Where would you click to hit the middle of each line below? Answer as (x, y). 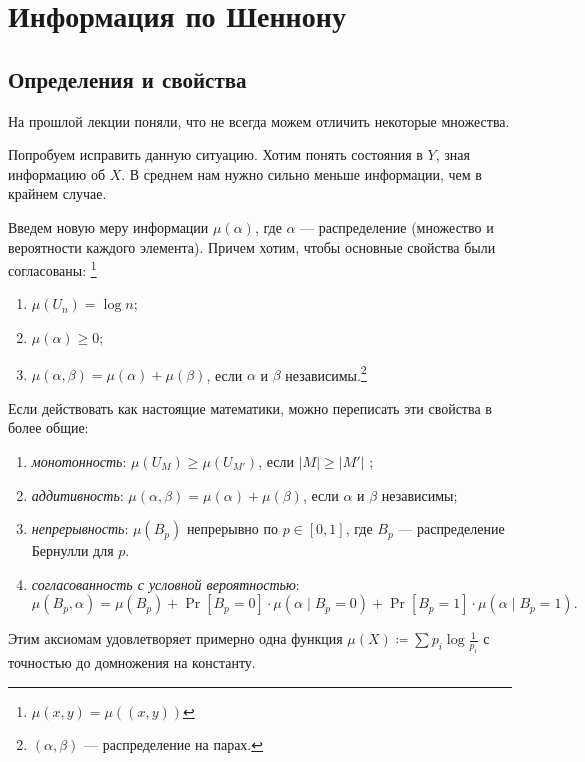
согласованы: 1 (52, 268)
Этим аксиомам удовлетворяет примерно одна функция (175, 638)
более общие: (48, 427)
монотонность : (79, 461)
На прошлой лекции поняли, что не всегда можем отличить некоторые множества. (259, 120)
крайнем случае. (57, 193)
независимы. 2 (326, 373)
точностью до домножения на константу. (132, 662)
